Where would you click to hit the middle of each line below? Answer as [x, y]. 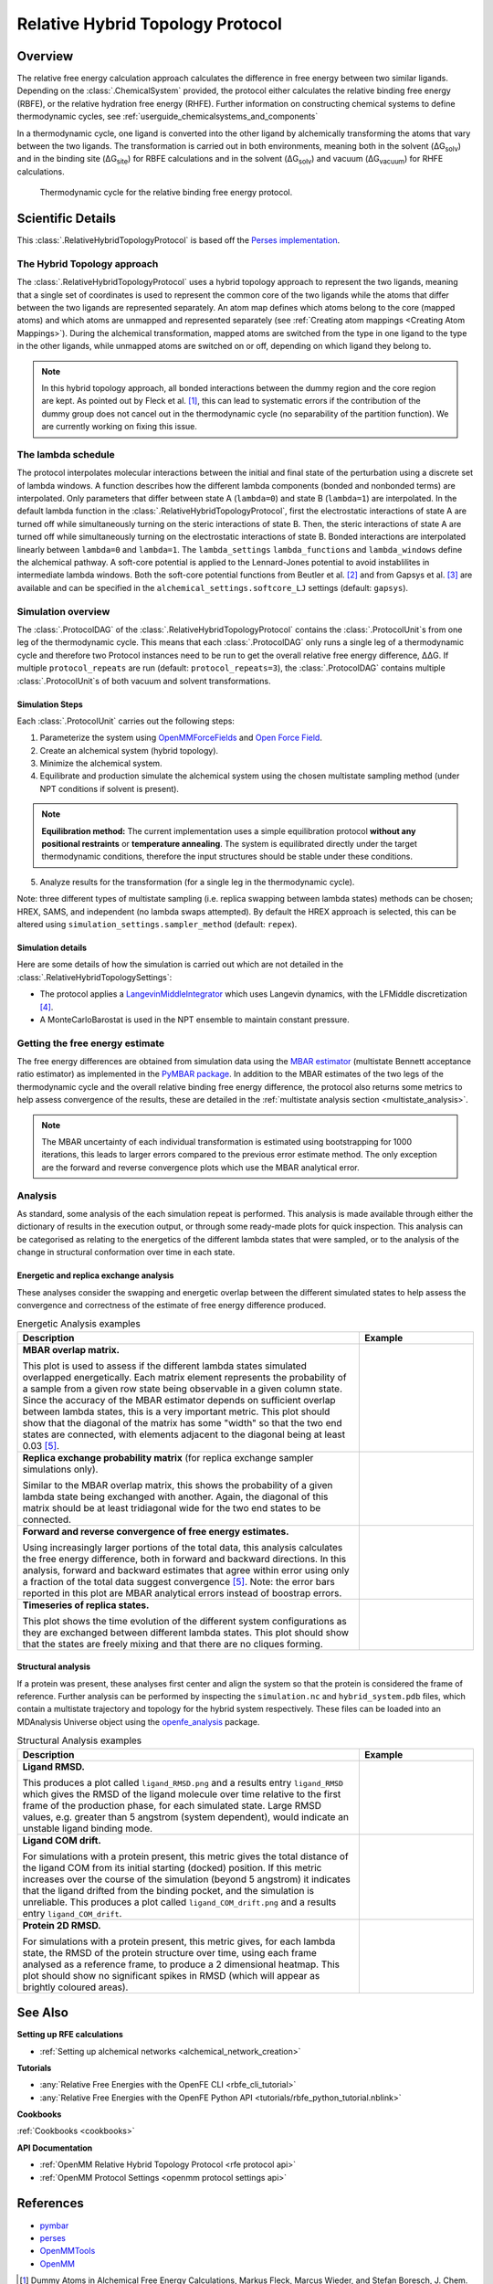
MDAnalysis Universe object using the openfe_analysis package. [138, 1721]
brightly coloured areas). [75, 1987]
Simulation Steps [50, 704]
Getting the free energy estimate [90, 1043]
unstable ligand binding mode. [88, 1828]
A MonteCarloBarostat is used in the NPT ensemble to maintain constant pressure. [195, 1020]
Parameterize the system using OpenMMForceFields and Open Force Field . [181, 738]
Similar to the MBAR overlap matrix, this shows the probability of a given [178, 1485]
